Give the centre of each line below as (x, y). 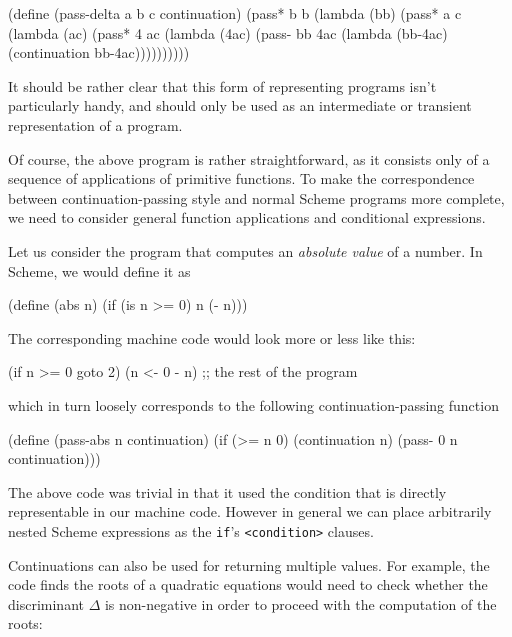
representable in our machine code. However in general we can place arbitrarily (250, 511)
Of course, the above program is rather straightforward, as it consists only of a (249, 158)
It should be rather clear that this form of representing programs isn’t (222, 85)
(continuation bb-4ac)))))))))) (99, 52)
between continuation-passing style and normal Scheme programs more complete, (256, 197)
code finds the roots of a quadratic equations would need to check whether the (248, 584)
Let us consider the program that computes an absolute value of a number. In (245, 250)
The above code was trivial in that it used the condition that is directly (227, 491)
